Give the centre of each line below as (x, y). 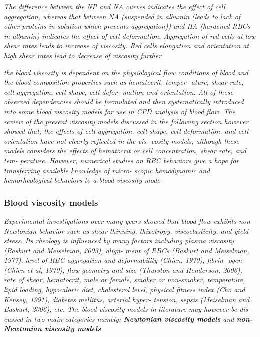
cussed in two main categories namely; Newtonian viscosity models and (119, 319)
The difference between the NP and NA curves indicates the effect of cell (115, 6)
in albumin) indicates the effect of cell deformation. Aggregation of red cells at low (130, 35)
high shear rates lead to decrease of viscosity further (83, 55)
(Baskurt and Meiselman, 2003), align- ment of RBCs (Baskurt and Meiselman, (127, 250)
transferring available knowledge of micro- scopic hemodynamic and (107, 170)
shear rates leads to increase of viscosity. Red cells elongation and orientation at (127, 45)
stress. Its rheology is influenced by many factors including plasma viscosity (119, 241)
